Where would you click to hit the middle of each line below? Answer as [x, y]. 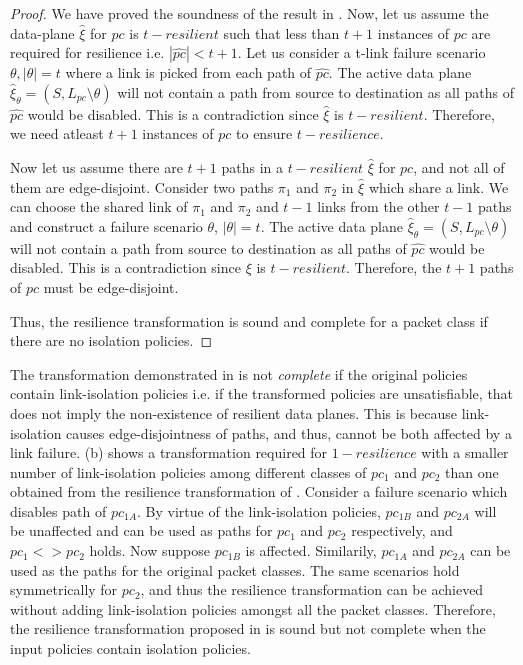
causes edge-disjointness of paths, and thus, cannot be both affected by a [289, 432]
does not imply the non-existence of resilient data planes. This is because [233, 412]
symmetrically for [64, 589]
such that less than [281, 32]
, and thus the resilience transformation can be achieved [312, 589]
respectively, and [402, 530]
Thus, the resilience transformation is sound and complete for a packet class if [249, 320]
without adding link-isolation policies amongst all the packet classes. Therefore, [253, 608]
